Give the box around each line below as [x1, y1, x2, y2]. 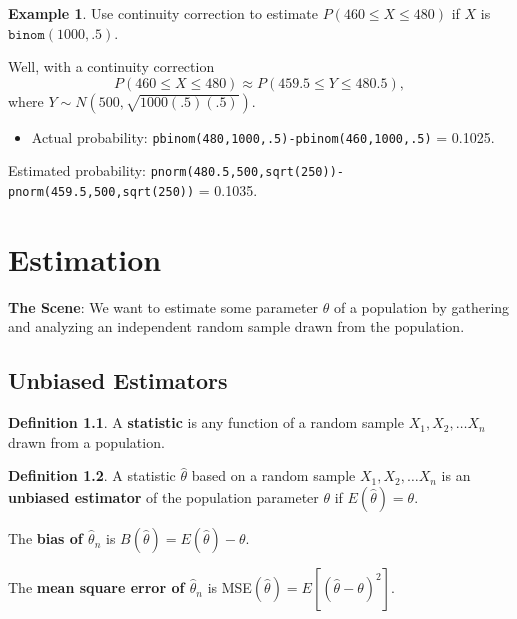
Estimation [8, 238, 162, 279]
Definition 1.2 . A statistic [8, 465, 176, 486]
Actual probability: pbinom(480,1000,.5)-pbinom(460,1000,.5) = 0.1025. [31, 126, 495, 147]
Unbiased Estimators [8, 365, 228, 396]
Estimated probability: [8, 160, 147, 181]
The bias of [8, 528, 83, 549]
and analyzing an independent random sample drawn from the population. [8, 316, 465, 337]
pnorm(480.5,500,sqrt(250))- [150, 165, 344, 180]
